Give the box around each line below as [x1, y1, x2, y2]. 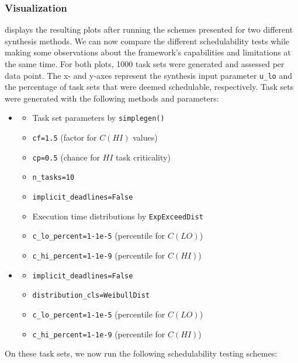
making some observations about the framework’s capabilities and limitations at [5, 46, 291, 58]
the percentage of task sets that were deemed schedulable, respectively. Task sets [5, 81, 294, 93]
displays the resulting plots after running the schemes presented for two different [5, 23, 293, 36]
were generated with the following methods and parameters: [5, 92, 219, 104]
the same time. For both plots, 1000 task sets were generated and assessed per [5, 58, 285, 69]
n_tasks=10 [32, 173, 75, 182]
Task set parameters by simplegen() [32, 111, 165, 124]
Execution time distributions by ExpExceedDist [32, 210, 203, 222]
